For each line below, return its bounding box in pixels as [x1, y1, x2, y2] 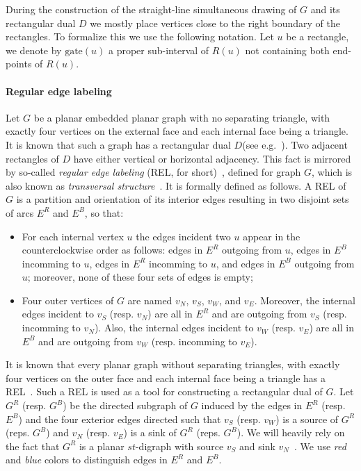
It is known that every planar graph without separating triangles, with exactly [6, 357, 340, 372]
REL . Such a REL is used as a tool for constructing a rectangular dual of [6, 384, 323, 399]
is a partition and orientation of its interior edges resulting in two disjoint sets [16, 192, 349, 206]
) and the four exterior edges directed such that [18, 411, 221, 426]
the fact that [6, 438, 60, 453]
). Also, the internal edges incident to [94, 320, 254, 335]
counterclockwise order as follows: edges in [22, 242, 203, 257]
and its [310, 2, 340, 16]
